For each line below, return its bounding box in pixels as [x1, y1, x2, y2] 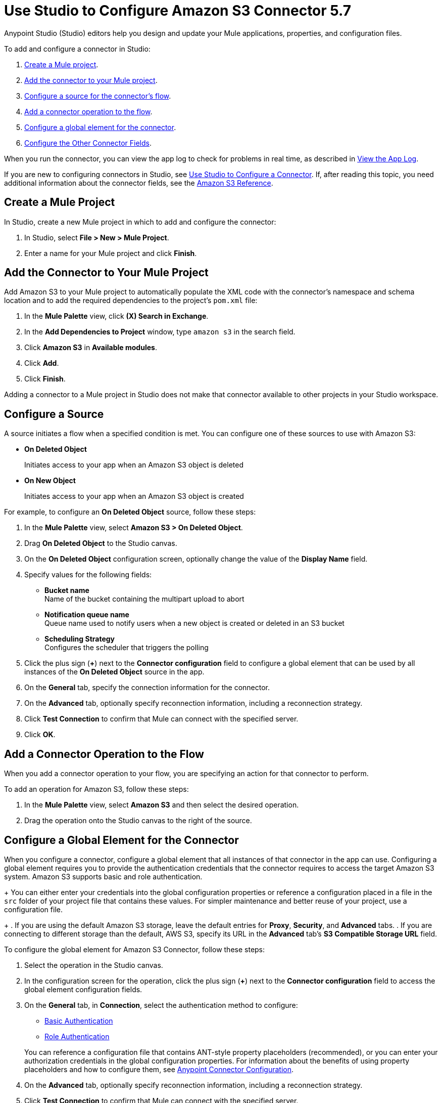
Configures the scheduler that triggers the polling [44, 643, 209, 652]
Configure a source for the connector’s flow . [24, 91, 171, 100]
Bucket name [44, 586, 89, 595]
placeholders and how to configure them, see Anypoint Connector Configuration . [24, 1065, 294, 1074]
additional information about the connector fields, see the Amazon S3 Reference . [4, 178, 273, 187]
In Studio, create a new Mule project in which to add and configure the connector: [4, 217, 276, 226]
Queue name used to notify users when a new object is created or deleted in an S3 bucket [44, 619, 345, 628]
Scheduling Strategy [44, 634, 115, 644]
